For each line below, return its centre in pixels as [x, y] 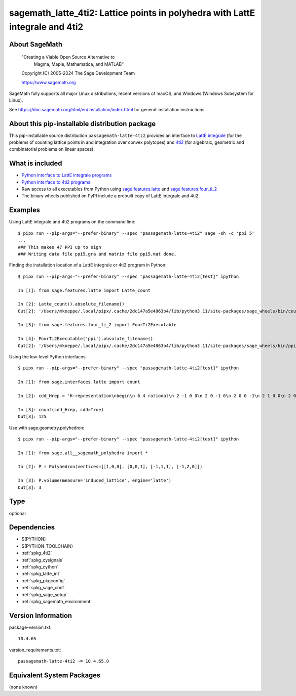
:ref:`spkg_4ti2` [37, 553]
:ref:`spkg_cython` [40, 567]
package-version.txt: [30, 627]
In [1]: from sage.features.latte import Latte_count [84, 290]
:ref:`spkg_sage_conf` [44, 588]
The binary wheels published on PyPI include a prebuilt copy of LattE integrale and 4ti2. [111, 196]
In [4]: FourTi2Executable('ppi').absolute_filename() [86, 339]
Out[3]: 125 [32, 417]
